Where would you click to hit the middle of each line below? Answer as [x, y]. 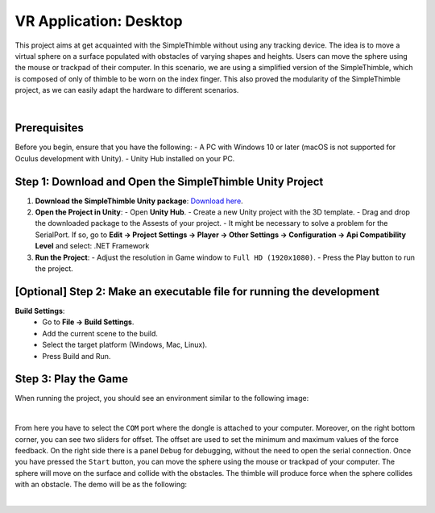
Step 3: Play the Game [72, 379]
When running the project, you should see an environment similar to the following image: [162, 398]
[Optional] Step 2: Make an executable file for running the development [197, 292]
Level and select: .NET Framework [92, 246]
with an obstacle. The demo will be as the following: [101, 485]
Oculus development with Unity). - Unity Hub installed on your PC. [125, 158]
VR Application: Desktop [99, 21]
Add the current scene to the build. [100, 333]
